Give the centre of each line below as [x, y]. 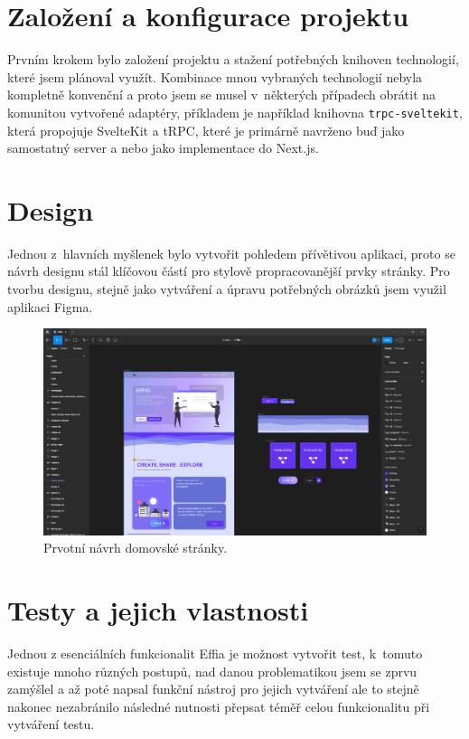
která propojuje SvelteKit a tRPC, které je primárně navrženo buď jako [206, 130]
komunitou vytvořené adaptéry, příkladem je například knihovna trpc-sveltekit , [235, 112]
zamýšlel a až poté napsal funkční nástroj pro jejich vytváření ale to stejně [213, 689]
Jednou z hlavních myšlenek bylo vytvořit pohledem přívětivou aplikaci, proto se [231, 253]
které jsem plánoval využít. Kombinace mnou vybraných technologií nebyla [215, 76]
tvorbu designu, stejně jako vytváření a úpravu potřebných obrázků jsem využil [227, 289]
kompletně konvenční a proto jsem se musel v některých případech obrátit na [222, 95]
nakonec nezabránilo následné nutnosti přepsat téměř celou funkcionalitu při [219, 706]
